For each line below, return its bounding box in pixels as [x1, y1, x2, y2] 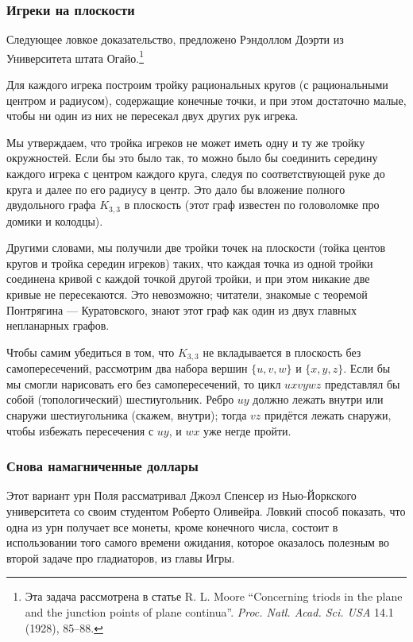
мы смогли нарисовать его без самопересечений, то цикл [6, 375, 281, 392]
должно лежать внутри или [253, 391, 384, 408]
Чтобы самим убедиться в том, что [6, 343, 175, 360]
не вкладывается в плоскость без [203, 343, 361, 360]
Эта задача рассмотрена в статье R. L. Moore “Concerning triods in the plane [25, 588, 403, 605]
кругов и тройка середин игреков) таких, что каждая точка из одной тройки [6, 254, 373, 271]
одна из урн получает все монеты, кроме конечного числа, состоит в [6, 518, 338, 535]
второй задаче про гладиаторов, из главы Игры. [6, 549, 235, 566]
